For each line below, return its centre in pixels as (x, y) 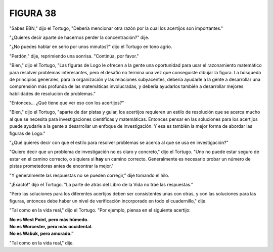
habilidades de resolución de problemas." (53, 93)
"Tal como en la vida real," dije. (42, 243)
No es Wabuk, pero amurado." (42, 234)
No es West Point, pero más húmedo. (49, 219)
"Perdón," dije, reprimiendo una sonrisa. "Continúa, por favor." (74, 56)
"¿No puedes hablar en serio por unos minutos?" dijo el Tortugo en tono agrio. (91, 47)
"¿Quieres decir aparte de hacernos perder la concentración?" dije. (79, 37)
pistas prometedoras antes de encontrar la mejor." (61, 166)
